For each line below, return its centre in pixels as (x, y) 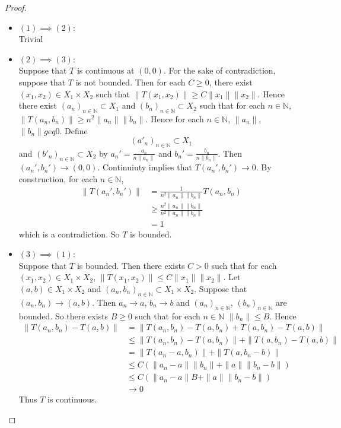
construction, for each (58, 178)
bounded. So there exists (63, 316)
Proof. (16, 7)
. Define (74, 130)
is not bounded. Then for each (130, 82)
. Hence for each (175, 118)
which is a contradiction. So (69, 234)
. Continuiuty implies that (145, 167)
